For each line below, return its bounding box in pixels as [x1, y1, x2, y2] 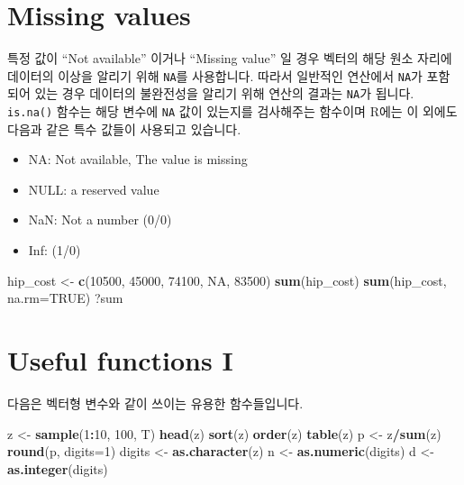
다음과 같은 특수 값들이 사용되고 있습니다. [7, 119, 241, 138]
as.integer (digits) [7, 459, 108, 478]
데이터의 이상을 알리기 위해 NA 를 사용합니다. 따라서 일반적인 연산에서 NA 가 [7, 66, 423, 85]
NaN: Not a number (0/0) [28, 210, 172, 229]
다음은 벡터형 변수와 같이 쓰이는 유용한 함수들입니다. [7, 393, 304, 412]
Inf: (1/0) [28, 241, 81, 260]
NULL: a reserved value [28, 179, 159, 198]
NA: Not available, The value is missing [28, 150, 248, 169]
